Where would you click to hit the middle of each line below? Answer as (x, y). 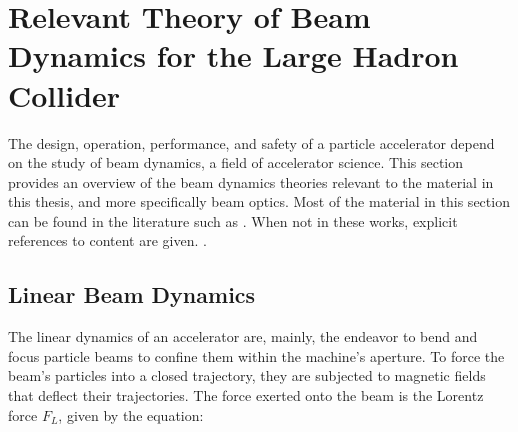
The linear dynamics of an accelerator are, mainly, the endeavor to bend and (243, 336)
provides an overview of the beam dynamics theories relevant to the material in (251, 181)
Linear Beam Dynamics (132, 294)
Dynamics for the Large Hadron (233, 55)
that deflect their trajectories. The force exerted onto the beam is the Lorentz (246, 395)
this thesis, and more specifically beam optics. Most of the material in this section (259, 201)
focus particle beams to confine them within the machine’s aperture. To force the (256, 355)
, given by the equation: (131, 414)
